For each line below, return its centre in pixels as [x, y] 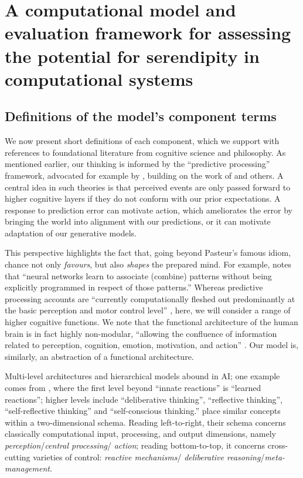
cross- [278, 445]
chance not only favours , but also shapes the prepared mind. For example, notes [148, 264]
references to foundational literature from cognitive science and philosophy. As [145, 152]
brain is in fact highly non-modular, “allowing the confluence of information [141, 333]
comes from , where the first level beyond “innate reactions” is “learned [133, 388]
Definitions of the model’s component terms [141, 116]
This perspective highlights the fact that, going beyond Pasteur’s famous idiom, [148, 253]
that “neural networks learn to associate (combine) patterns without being [138, 275]
